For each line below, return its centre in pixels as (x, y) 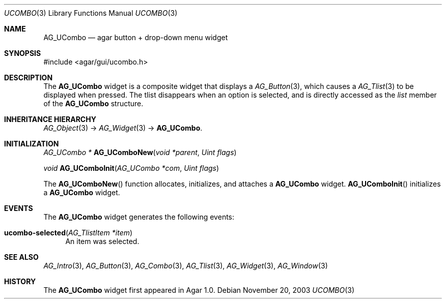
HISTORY (20, 281)
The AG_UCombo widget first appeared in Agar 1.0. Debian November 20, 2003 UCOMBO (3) (199, 290)
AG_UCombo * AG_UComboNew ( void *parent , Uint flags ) (140, 152)
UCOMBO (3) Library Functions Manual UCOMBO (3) (91, 13)
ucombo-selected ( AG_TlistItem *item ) (68, 233)
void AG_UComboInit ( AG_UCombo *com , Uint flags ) (131, 168)
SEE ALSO (21, 257)
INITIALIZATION (32, 144)
